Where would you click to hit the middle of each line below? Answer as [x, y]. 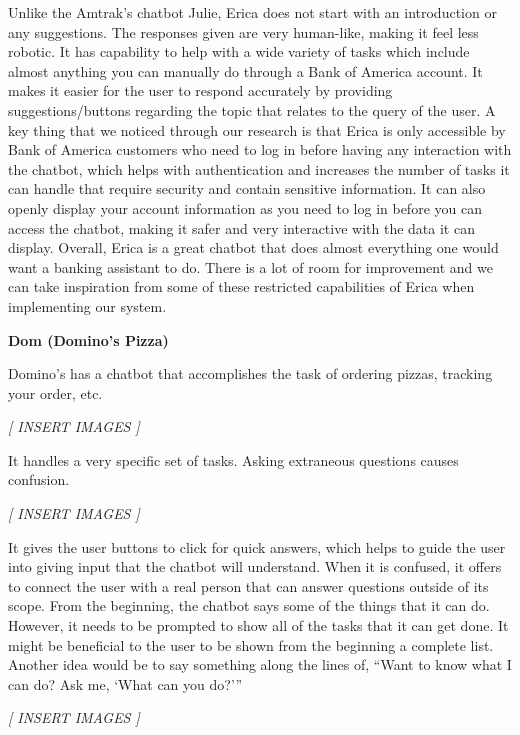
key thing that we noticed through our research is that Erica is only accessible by [257, 129]
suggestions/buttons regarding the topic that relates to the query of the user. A [252, 109]
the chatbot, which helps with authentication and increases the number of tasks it [259, 168]
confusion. [39, 479]
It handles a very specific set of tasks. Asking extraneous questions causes [233, 459]
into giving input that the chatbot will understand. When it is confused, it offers [255, 566]
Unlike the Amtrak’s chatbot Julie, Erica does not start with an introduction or [252, 12]
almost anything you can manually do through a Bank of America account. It [245, 70]
